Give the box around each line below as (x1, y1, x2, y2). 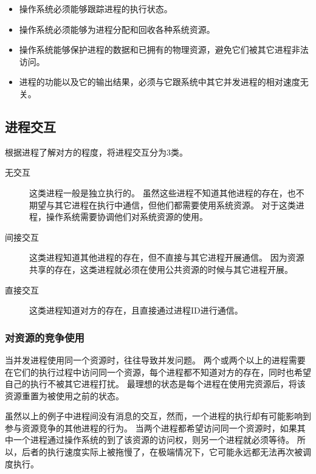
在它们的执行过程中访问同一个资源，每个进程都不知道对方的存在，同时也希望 (5, 365, 311, 378)
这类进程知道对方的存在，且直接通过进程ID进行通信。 (29, 304, 243, 317)
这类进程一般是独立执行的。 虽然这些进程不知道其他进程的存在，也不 (29, 186, 304, 199)
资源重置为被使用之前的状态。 (5, 389, 124, 402)
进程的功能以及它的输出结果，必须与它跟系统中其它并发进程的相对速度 (19, 75, 300, 88)
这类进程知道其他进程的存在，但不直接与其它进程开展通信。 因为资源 (29, 251, 304, 264)
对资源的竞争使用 (5, 329, 84, 345)
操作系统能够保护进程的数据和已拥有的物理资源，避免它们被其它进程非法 (19, 43, 309, 56)
